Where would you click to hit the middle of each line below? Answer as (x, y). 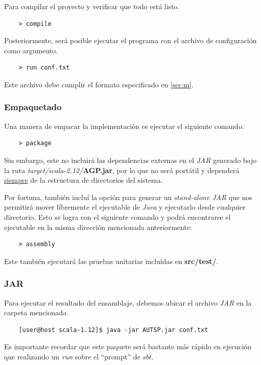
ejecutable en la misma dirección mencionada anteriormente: (98, 227)
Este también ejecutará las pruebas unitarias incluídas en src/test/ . (111, 261)
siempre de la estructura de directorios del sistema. (83, 180)
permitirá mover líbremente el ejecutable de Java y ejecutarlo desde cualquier (125, 207)
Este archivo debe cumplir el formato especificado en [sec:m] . (99, 84)
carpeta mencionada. (36, 312)
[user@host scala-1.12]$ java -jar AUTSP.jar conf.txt (113, 330)
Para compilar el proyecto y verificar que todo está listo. (92, 6)
